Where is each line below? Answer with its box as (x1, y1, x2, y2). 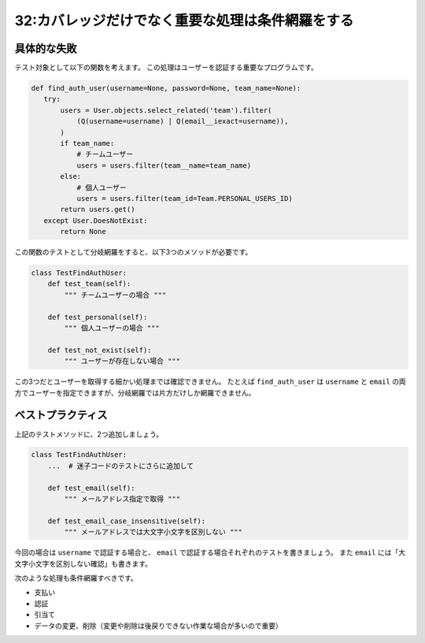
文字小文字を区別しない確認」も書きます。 (14, 559, 153, 568)
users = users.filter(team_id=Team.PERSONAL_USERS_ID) (76, 194, 293, 203)
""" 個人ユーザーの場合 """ (64, 324, 161, 333)
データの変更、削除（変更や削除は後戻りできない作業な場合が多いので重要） (34, 621, 283, 630)
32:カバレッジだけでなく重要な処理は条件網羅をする (14, 12, 354, 29)
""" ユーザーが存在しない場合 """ (64, 357, 181, 366)
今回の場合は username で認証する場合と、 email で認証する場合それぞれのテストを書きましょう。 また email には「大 (14, 548, 405, 557)
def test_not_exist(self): (47, 345, 153, 355)
